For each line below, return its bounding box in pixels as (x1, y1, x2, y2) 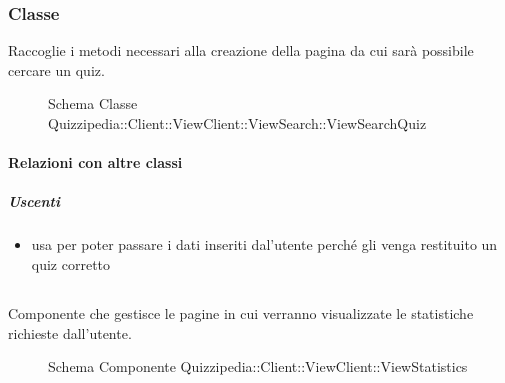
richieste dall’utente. (8, 322, 132, 343)
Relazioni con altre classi (8, 152, 183, 173)
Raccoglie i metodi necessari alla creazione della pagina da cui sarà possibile (8, 40, 474, 61)
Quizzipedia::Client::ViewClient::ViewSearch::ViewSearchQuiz (48, 113, 427, 133)
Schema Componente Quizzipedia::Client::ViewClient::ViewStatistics (48, 356, 468, 377)
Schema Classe (48, 93, 138, 114)
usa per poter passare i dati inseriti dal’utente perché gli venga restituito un (31, 234, 498, 255)
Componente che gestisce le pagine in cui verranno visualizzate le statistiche (8, 302, 474, 323)
